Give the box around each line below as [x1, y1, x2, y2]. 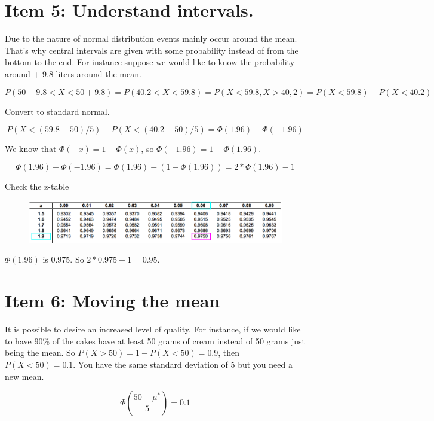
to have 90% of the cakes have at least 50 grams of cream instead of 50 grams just [5, 334, 305, 347]
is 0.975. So [42, 253, 84, 266]
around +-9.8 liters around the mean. [5, 67, 141, 80]
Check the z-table [5, 179, 69, 192]
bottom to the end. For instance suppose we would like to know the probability [5, 56, 295, 68]
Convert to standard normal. [5, 105, 110, 117]
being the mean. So [5, 346, 75, 359]
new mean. [5, 370, 44, 382]
